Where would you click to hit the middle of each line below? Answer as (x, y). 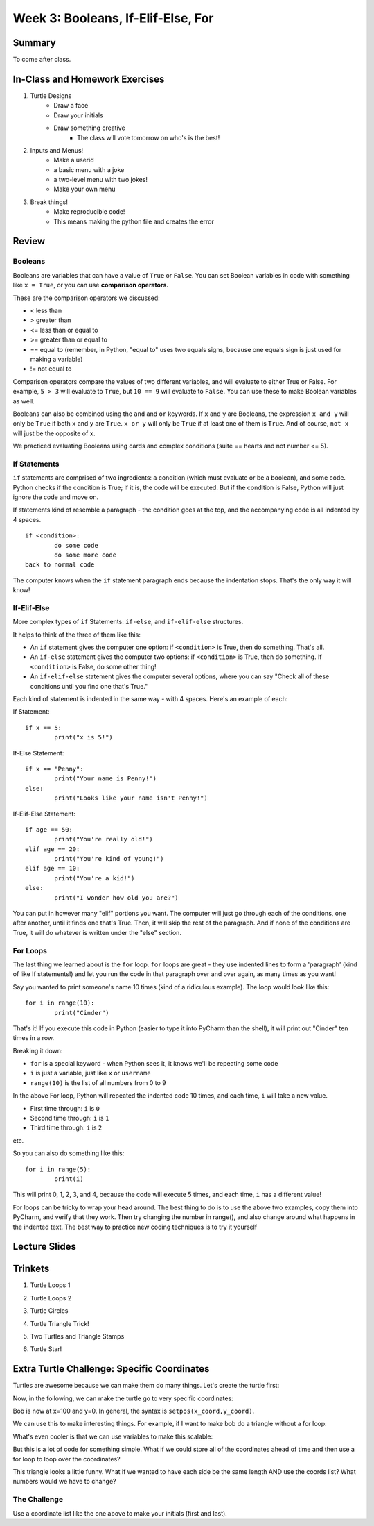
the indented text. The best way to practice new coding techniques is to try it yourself (135, 1227)
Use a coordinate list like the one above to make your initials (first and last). (120, 1513)
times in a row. (34, 1038)
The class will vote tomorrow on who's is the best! (149, 137)
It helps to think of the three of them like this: (77, 635)
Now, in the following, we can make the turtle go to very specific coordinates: (123, 1398)
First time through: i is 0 (65, 1108)
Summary (34, 43)
